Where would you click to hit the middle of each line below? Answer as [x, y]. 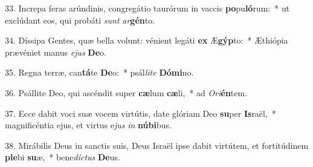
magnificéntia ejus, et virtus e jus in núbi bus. [88, 125]
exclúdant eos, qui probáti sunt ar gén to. [80, 20]
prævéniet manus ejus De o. [56, 52]
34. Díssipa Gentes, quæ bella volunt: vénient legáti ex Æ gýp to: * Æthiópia [147, 40]
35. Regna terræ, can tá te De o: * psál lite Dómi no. [99, 72]
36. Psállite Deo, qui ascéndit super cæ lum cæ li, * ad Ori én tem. [126, 92]
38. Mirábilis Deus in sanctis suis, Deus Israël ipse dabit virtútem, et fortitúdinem [157, 145]
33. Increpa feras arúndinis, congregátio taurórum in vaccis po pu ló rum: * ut [147, 8]
